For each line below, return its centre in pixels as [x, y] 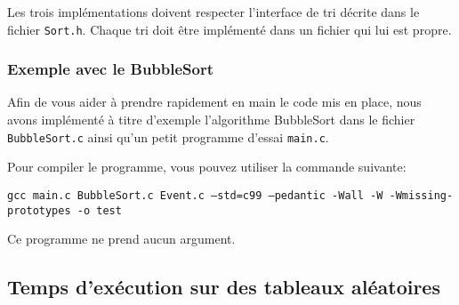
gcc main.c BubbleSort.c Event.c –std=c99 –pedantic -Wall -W [195, 195]
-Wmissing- [421, 195]
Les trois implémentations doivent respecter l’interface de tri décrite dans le [213, 12]
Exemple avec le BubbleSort [111, 69]
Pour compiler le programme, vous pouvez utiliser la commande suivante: [207, 167]
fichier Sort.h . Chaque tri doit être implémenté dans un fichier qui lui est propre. [229, 29]
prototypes [39, 210]
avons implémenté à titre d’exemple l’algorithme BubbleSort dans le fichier [211, 120]
